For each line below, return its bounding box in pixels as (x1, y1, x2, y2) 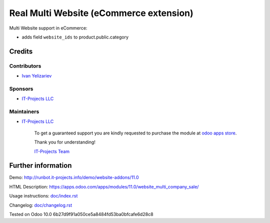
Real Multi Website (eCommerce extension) (9, 7, 193, 18)
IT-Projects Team (34, 148, 70, 154)
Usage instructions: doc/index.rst (9, 193, 78, 199)
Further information (9, 161, 72, 170)
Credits (9, 47, 33, 55)
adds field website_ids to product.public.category (21, 34, 129, 40)
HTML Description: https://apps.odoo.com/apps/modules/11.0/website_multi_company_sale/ (9, 183, 199, 189)
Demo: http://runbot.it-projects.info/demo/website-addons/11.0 (9, 174, 139, 180)
